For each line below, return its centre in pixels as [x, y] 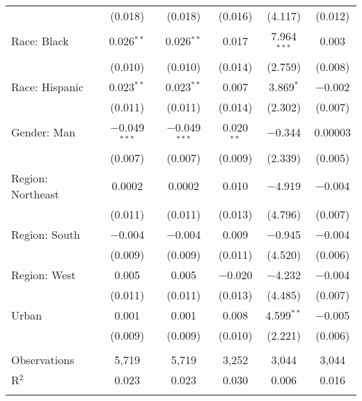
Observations [43, 359]
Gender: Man [44, 132]
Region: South [46, 234]
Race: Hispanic [47, 86]
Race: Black [40, 41]
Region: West [44, 274]
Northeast [36, 194]
